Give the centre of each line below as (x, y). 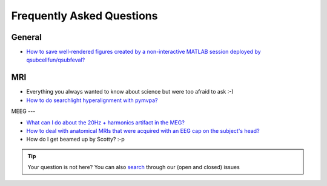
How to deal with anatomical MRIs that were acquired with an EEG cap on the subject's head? (143, 130)
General (27, 37)
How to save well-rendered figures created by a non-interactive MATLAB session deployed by (144, 52)
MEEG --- (23, 111)
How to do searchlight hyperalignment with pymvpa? (92, 100)
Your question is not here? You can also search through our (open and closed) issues (134, 167)
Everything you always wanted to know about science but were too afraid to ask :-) (130, 92)
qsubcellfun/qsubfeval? (56, 60)
